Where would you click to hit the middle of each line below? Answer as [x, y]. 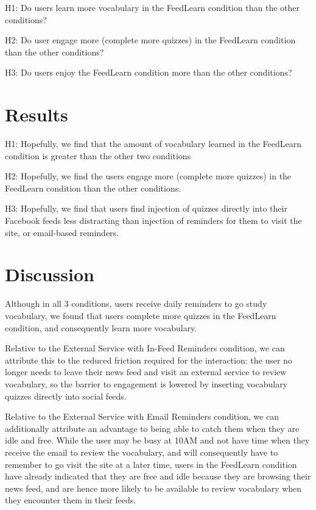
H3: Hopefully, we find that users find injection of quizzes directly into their [146, 208]
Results [37, 114]
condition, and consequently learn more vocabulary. [101, 327]
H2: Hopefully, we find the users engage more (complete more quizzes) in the [148, 176]
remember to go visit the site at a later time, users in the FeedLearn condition [151, 464]
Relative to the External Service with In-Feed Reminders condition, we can [145, 348]
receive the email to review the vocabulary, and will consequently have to [142, 452]
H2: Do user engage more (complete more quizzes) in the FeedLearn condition [150, 40]
